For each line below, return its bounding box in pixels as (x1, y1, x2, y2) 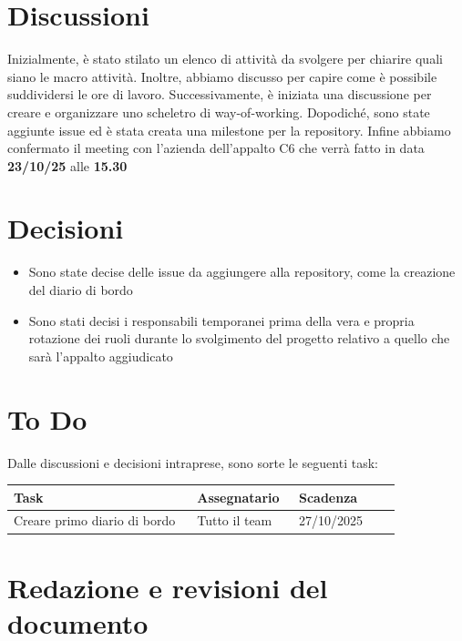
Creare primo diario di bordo (14, 511, 176, 530)
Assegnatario (197, 487, 280, 506)
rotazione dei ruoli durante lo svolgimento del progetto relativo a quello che (28, 329, 450, 348)
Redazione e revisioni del (7, 568, 328, 605)
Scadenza (299, 487, 358, 506)
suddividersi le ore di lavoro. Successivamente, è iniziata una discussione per (7, 85, 432, 104)
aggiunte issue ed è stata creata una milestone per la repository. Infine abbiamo (7, 120, 451, 139)
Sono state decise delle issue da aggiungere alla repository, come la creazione (28, 262, 456, 281)
